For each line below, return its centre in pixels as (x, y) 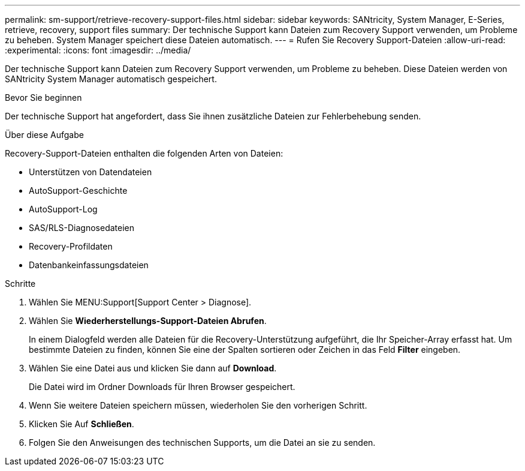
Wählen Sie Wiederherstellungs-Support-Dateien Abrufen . (148, 321)
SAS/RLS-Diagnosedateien (82, 228)
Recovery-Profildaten (71, 246)
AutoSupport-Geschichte (78, 190)
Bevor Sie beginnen (43, 97)
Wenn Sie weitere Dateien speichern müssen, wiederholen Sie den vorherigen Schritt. (198, 405)
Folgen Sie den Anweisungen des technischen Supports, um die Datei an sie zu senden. (202, 442)
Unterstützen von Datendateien (90, 172)
